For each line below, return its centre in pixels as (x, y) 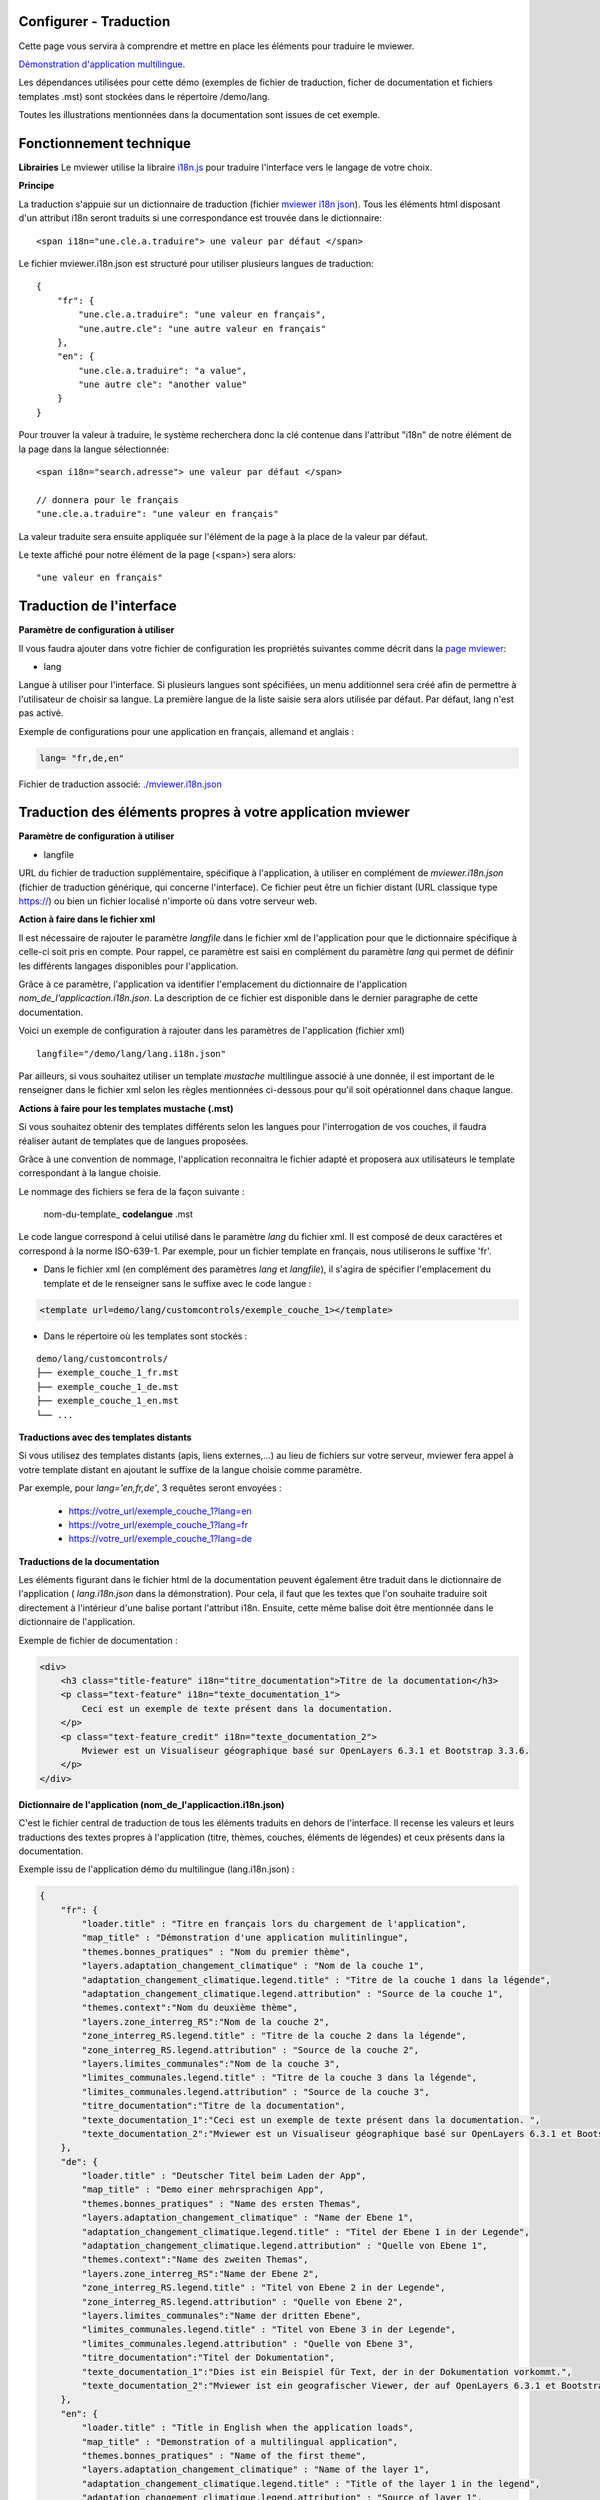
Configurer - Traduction (94, 21)
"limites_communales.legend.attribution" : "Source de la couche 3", (255, 2091)
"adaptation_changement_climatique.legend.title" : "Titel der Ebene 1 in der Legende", (305, 2231)
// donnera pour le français (107, 499)
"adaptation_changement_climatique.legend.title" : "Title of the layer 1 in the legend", (311, 2483)
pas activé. (41, 713)
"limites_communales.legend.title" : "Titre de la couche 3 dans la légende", (279, 2078)
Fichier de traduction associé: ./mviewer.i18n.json (120, 784)
